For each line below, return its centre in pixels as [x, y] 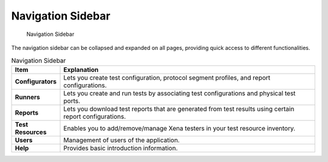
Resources [31, 132]
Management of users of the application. [121, 140]
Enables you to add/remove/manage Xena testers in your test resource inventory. [179, 128]
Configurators [36, 81]
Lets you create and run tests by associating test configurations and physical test [179, 93]
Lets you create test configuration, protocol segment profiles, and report [167, 77]
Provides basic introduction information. [121, 148]
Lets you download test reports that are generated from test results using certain [179, 108]
